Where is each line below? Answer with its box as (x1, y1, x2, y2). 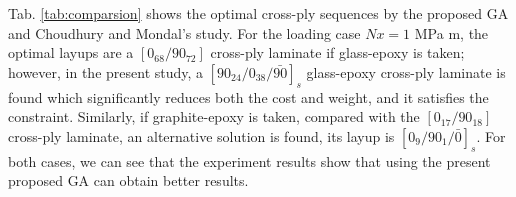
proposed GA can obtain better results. (8, 170, 249, 191)
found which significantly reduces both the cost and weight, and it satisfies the (8, 86, 489, 107)
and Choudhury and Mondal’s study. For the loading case (8, 22, 361, 43)
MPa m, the (414, 22, 489, 43)
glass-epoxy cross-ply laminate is (306, 61, 506, 82)
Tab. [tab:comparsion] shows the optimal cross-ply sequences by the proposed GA (8, 3, 509, 23)
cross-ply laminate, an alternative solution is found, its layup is (8, 125, 395, 146)
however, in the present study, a (8, 61, 204, 82)
